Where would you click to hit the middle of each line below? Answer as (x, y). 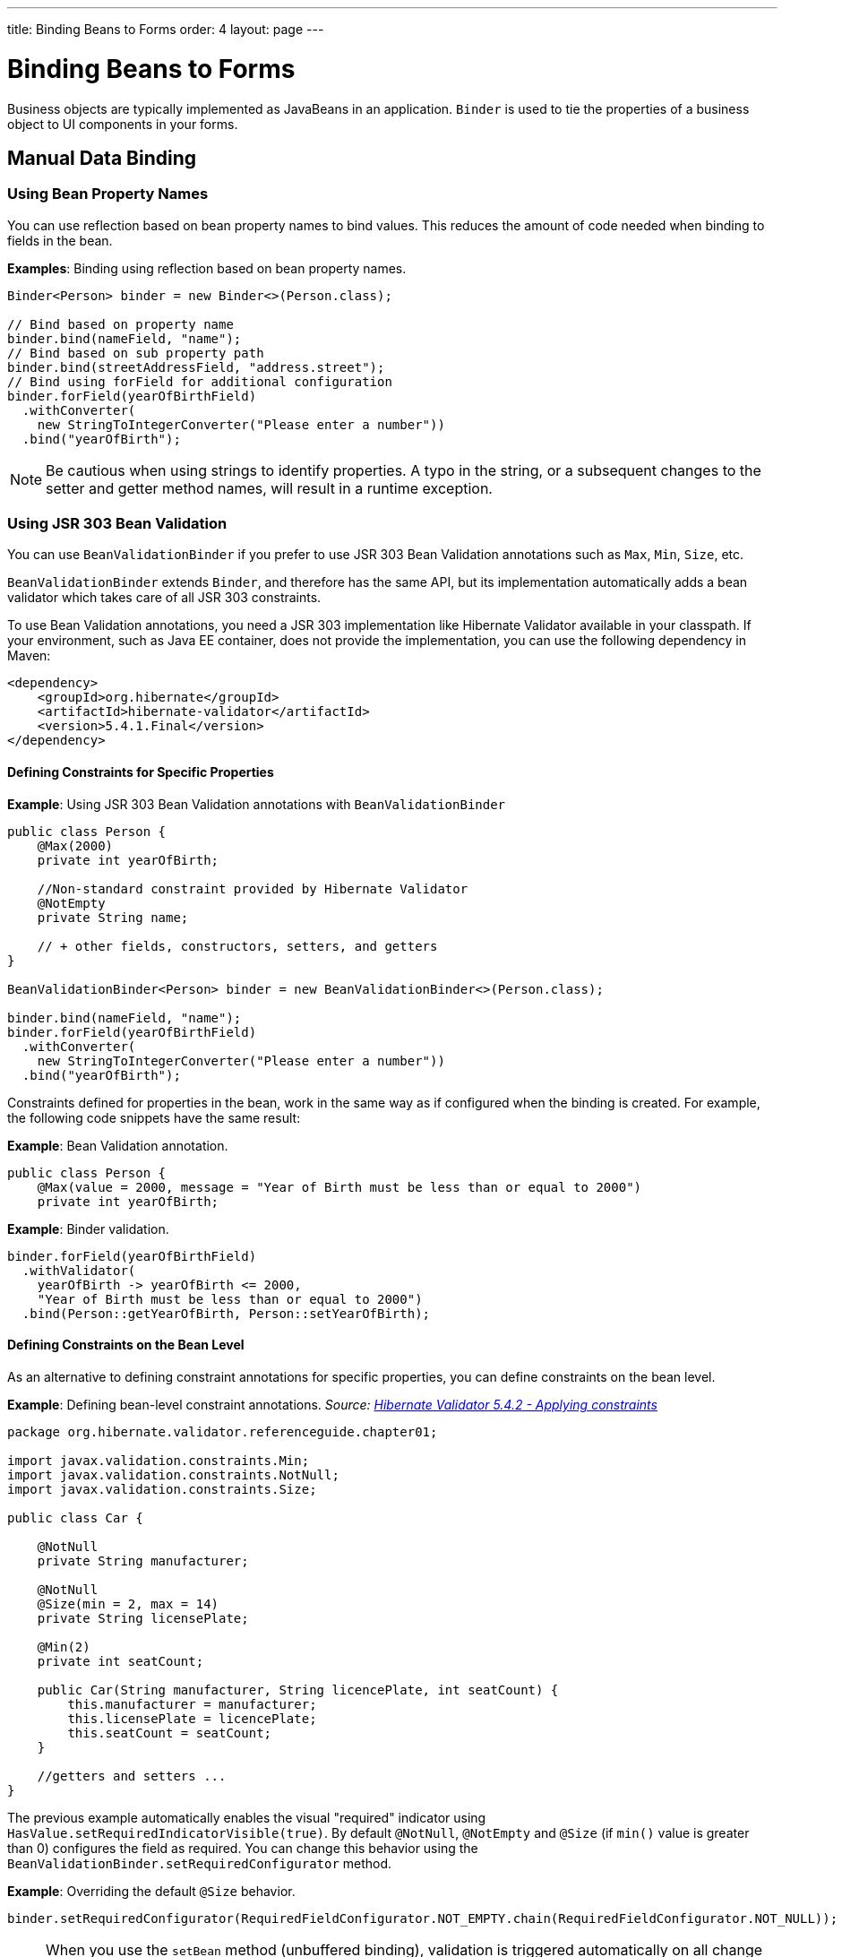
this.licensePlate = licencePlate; (192, 1718)
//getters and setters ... (132, 1776)
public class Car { (75, 1517)
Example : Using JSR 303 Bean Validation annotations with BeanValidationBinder (257, 804)
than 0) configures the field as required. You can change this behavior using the (243, 1848)
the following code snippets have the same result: (154, 1117)
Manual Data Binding (102, 158)
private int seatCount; (120, 1661)
